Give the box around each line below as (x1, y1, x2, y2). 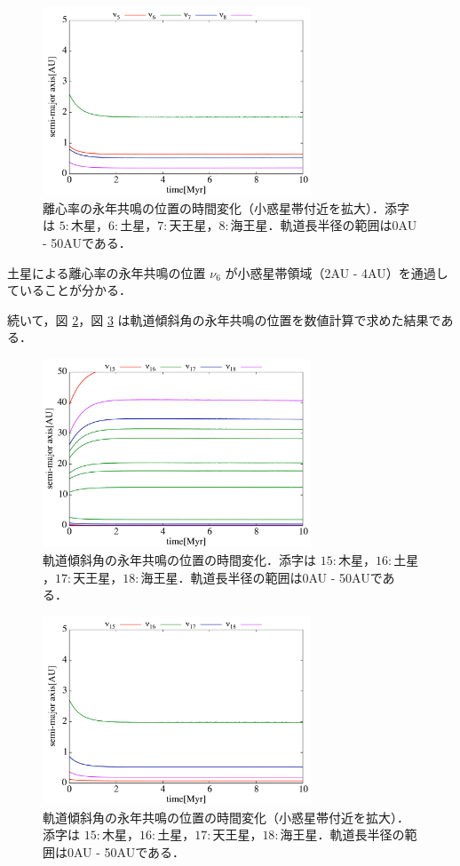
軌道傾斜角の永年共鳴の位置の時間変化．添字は (43, 550, 316, 568)
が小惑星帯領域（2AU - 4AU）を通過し (225, 263, 448, 282)
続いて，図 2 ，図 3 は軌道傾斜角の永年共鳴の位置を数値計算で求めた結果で (7, 310, 441, 329)
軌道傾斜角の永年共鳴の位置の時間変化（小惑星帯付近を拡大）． (43, 807, 409, 826)
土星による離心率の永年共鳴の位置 (7, 263, 206, 282)
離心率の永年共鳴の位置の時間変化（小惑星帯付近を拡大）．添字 (43, 198, 409, 217)
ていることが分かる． (7, 281, 131, 299)
